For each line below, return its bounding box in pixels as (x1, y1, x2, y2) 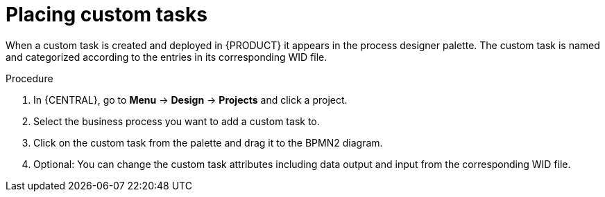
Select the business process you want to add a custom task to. (33, 115, 320, 127)
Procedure (6, 72, 53, 84)
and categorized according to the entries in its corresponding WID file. (6, 50, 327, 63)
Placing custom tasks (6, 3, 207, 26)
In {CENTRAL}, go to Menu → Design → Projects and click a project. (33, 93, 348, 106)
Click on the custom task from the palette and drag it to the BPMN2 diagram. (33, 136, 383, 149)
